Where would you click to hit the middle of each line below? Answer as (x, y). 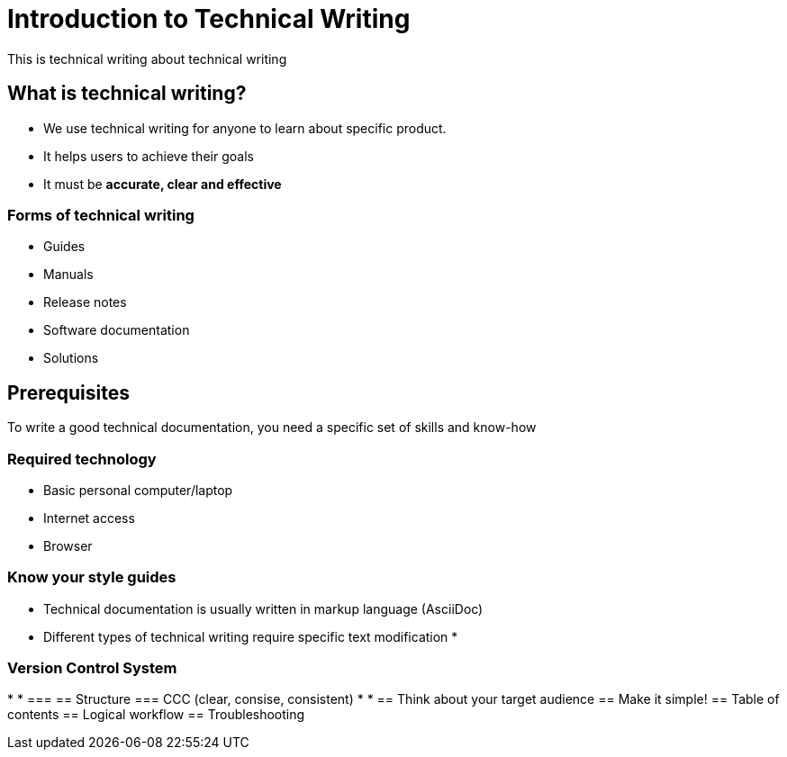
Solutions (71, 358)
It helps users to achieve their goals (149, 156)
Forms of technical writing (101, 215)
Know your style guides (92, 577)
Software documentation (117, 330)
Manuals (68, 275)
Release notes (85, 302)
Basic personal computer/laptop (138, 490)
